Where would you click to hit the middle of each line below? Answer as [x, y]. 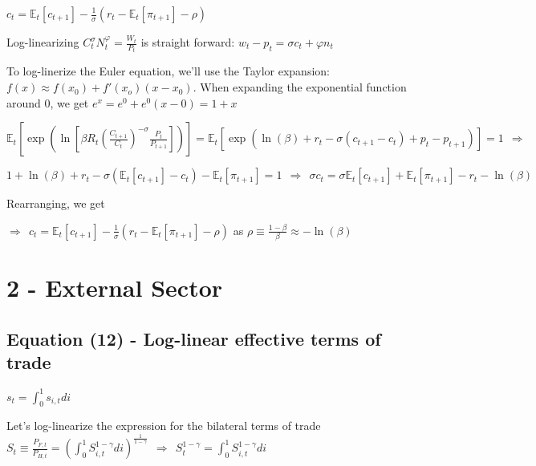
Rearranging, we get [56, 203]
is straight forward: [188, 42]
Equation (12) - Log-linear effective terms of [194, 338]
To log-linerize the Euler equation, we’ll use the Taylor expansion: [168, 71]
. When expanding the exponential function [300, 87]
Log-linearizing [43, 42]
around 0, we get [48, 102]
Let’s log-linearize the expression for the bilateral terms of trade [164, 425]
